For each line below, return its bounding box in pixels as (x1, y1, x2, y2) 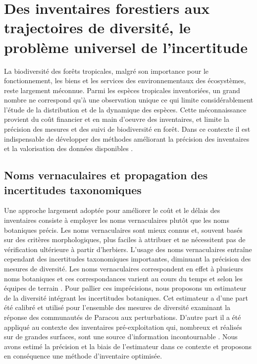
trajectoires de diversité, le (4, 17, 191, 38)
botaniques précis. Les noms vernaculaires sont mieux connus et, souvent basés (4, 224, 243, 235)
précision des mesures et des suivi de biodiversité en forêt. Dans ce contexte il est (4, 124, 251, 134)
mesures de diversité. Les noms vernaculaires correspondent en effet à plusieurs (4, 263, 243, 273)
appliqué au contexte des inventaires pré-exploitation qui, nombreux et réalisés (4, 321, 242, 332)
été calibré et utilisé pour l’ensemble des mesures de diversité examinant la (4, 302, 231, 312)
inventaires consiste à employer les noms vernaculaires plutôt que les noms (4, 215, 229, 225)
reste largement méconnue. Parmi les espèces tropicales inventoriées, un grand (4, 85, 240, 95)
